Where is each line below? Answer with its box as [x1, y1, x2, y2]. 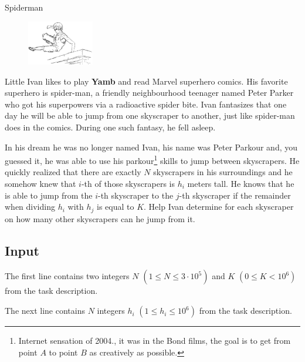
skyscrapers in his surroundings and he [153, 166, 293, 178]
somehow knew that [5, 177, 76, 190]
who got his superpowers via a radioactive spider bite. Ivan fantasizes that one [5, 98, 287, 110]
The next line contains [5, 304, 85, 317]
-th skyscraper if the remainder [179, 189, 291, 201]
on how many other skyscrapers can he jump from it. [5, 212, 195, 224]
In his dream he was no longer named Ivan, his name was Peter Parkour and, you [5, 140, 298, 153]
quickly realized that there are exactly [5, 166, 141, 178]
